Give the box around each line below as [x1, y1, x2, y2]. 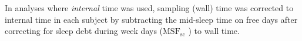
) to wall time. [188, 25, 240, 37]
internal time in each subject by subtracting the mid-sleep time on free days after [5, 13, 298, 25]
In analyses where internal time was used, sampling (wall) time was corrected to [5, 2, 294, 13]
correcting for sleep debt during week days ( [5, 25, 163, 37]
